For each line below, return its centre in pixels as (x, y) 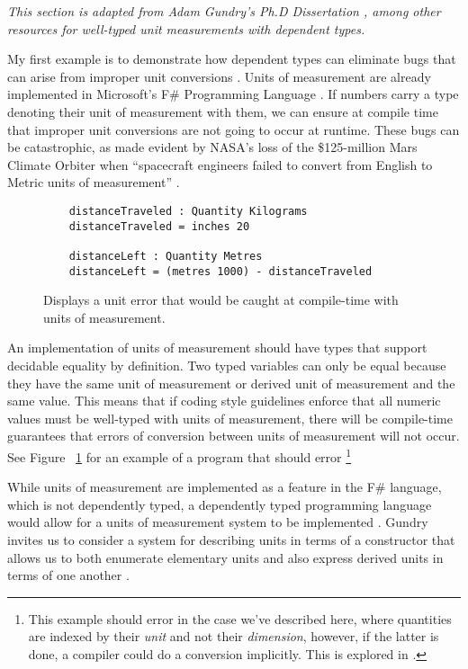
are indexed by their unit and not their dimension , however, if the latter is (234, 636)
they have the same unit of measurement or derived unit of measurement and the (231, 383)
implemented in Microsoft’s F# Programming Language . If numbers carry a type (233, 94)
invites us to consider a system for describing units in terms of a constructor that (231, 540)
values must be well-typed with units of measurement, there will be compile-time (230, 418)
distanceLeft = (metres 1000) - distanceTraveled (220, 271)
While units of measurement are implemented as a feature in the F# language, (225, 487)
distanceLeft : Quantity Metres (166, 256)
